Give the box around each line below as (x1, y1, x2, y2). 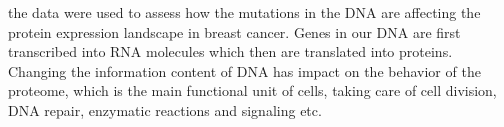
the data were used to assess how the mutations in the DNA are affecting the (8, 2, 481, 22)
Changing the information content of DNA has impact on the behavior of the (8, 60, 481, 81)
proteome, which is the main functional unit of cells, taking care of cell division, (8, 80, 497, 101)
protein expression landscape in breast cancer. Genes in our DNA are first (8, 21, 461, 42)
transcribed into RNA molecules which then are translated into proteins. (8, 41, 453, 62)
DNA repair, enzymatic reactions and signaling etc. (8, 99, 322, 120)
